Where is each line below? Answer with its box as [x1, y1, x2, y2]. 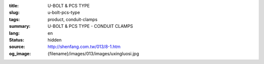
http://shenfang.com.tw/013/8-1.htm [47, 44, 121, 50]
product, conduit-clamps [47, 16, 98, 22]
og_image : [9, 50, 31, 56]
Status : [9, 37, 24, 43]
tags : [9, 16, 20, 22]
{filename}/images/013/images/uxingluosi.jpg [47, 50, 139, 56]
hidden [47, 37, 62, 43]
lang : [9, 30, 20, 36]
